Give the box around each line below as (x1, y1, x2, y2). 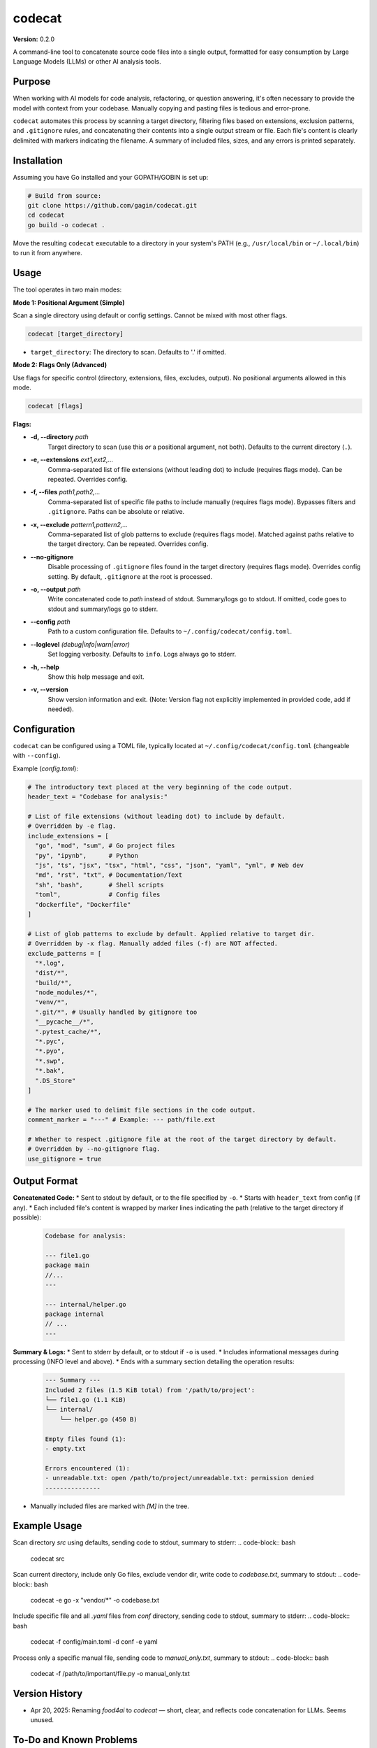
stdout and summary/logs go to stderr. (47, 605, 158, 613)
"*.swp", (35, 1056, 65, 1065)
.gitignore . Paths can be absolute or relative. (47, 508, 185, 516)
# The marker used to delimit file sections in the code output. (27, 1105, 256, 1114)
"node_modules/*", (35, 989, 98, 996)
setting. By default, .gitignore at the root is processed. (47, 572, 213, 580)
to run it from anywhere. (13, 249, 83, 257)
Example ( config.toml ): (13, 764, 78, 773)
